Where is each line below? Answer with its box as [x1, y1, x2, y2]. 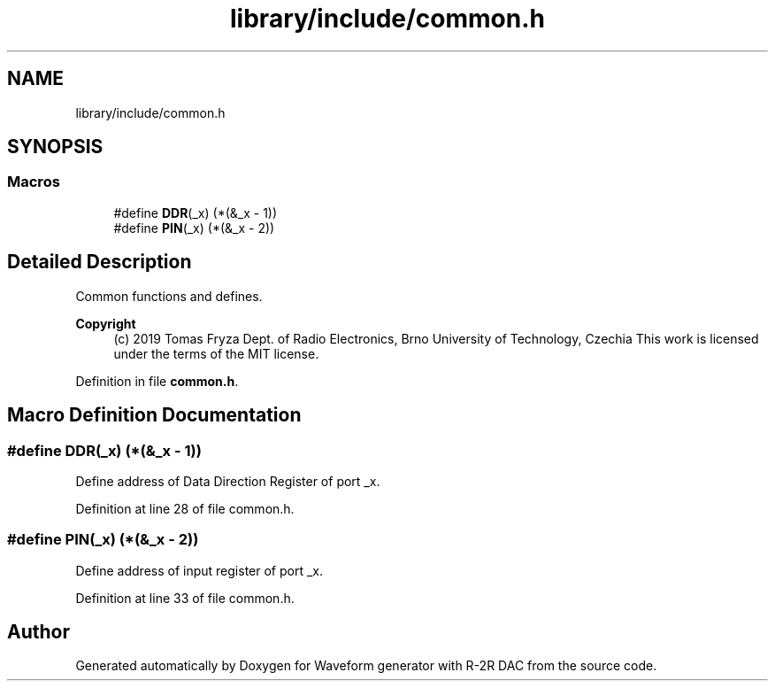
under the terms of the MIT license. [113, 345, 319, 361]
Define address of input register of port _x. [75, 562, 323, 578]
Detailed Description [7, 251, 192, 274]
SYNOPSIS [7, 135, 104, 158]
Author [7, 621, 70, 644]
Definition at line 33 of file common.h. [75, 590, 295, 606]
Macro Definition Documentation [7, 404, 302, 427]
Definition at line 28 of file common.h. [75, 500, 295, 516]
